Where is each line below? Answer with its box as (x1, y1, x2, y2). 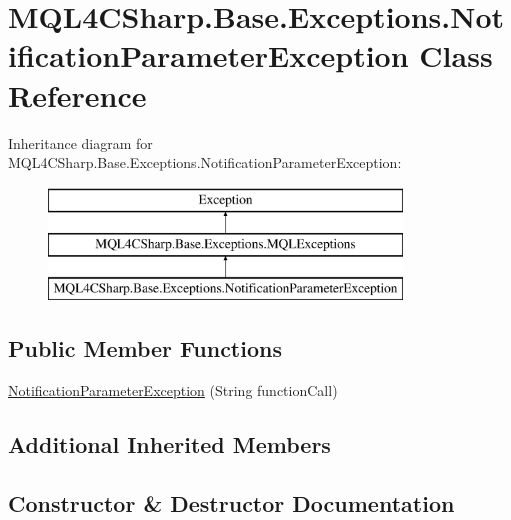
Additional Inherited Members (8, 428, 331, 459)
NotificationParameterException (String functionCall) (8, 379, 338, 400)
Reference (8, 74, 147, 115)
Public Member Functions (8, 333, 282, 364)
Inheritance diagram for (8, 132, 153, 153)
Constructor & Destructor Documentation (8, 487, 455, 518)
